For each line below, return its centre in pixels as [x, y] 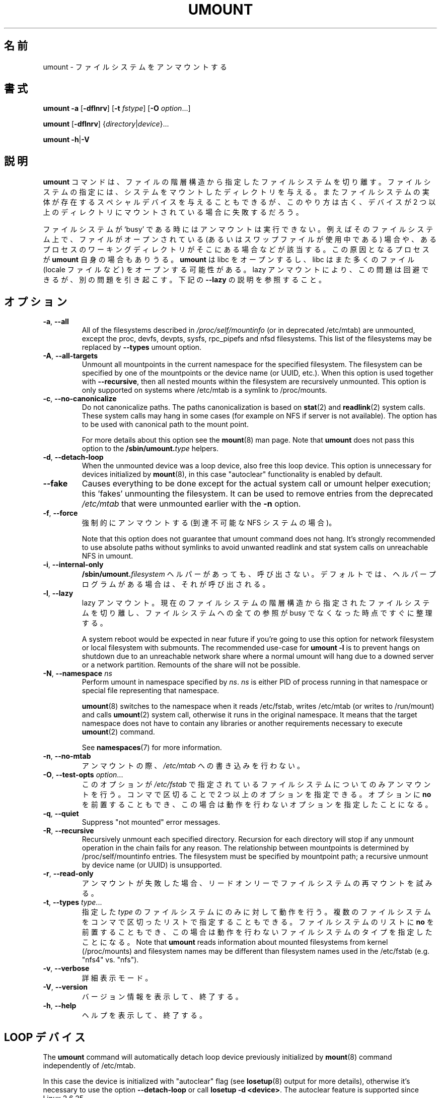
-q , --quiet [61, 814]
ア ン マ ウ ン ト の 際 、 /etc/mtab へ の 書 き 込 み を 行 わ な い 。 [193, 766]
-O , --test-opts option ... [83, 775]
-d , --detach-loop [73, 457]
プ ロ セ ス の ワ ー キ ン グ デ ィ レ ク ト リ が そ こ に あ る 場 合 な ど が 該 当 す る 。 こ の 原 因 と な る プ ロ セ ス [236, 250]
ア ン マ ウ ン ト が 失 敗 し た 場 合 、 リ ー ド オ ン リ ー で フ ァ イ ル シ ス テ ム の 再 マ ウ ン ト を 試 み [257, 883]
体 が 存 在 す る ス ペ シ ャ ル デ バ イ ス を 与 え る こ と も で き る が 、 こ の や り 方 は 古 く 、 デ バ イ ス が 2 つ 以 [239, 202]
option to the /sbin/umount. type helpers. [150, 449]
